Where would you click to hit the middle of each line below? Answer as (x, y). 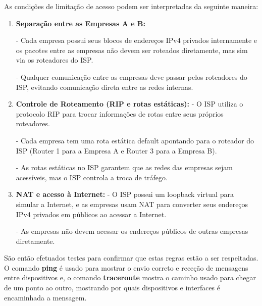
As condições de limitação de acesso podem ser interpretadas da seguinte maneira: (131, 6)
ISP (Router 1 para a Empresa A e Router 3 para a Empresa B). (116, 150)
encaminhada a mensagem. (45, 297)
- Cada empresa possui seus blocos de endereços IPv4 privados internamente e (137, 40)
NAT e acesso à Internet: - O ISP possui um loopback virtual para (125, 194)
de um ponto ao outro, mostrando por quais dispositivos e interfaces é (112, 288)
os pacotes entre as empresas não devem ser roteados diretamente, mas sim (132, 50)
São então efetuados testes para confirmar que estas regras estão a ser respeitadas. (131, 258)
